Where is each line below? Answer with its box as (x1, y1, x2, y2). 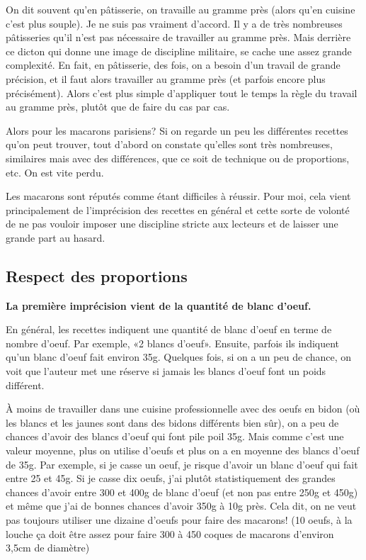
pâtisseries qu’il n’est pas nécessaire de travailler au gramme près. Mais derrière (6, 30, 351, 45)
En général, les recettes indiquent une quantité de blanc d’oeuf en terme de (6, 322, 332, 337)
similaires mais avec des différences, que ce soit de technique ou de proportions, (6, 150, 350, 165)
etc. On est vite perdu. (6, 164, 104, 179)
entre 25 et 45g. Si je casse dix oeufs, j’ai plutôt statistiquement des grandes (6, 471, 336, 486)
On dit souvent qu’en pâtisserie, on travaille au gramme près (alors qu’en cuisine (6, 2, 355, 16)
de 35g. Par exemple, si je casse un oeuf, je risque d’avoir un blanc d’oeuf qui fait (6, 457, 358, 471)
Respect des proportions (6, 264, 188, 286)
